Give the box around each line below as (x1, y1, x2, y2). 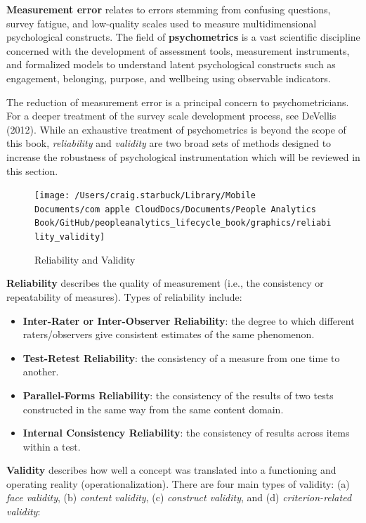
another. (22, 364, 59, 379)
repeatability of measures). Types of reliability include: (6, 289, 242, 304)
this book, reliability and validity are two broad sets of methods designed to (6, 136, 332, 150)
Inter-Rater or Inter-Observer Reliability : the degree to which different (22, 313, 355, 328)
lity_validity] (34, 232, 105, 243)
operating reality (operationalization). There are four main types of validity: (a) (6, 476, 350, 491)
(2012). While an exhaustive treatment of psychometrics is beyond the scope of (6, 122, 346, 136)
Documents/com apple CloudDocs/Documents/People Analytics (34, 204, 316, 214)
